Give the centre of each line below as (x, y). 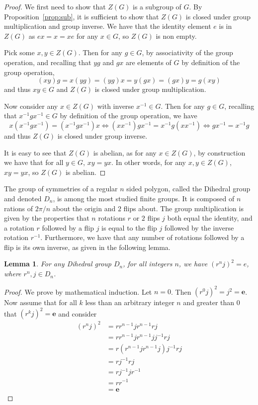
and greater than (209, 302)
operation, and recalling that (48, 62)
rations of (19, 208)
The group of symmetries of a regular (61, 189)
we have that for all (34, 162)
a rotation (19, 227)
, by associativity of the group (187, 52)
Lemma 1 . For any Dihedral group (58, 264)
